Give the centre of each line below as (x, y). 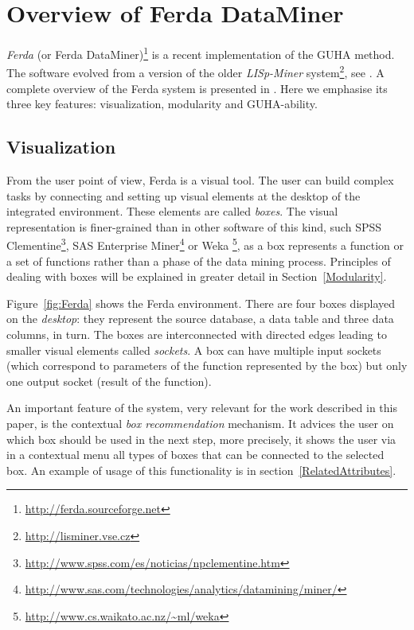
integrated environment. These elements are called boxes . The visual (172, 211)
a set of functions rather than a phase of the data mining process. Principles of (199, 261)
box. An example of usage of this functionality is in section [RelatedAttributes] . (201, 470)
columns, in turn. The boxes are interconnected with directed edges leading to (197, 334)
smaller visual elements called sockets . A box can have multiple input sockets (194, 350)
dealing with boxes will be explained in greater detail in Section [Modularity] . (197, 276)
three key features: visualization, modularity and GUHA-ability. (162, 104)
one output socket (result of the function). (109, 381)
